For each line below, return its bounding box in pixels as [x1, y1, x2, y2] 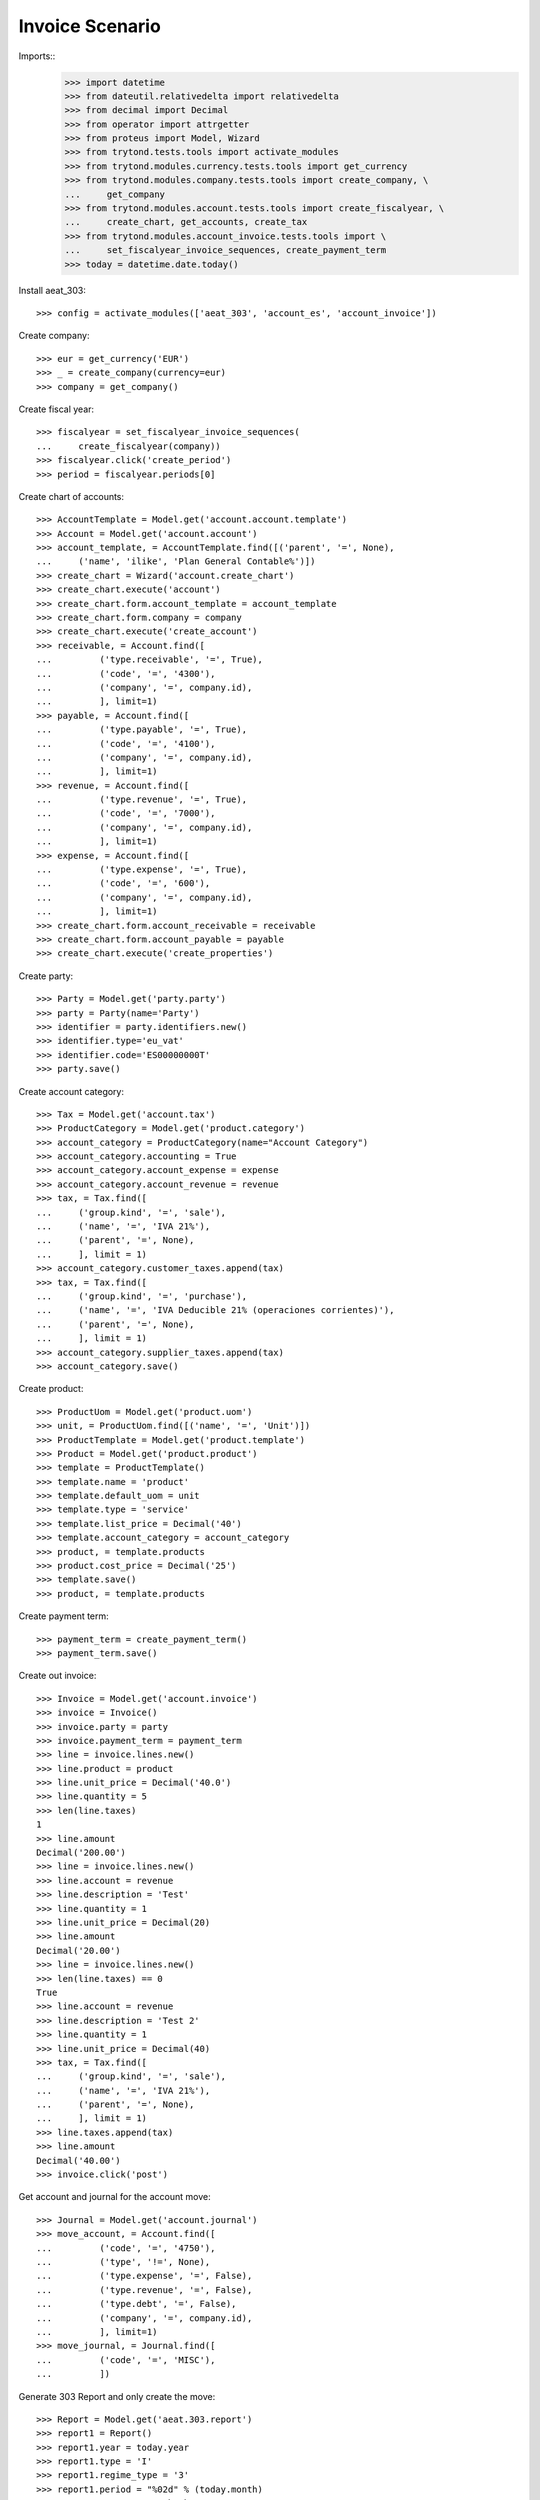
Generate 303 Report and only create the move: [18, 2390, 216, 2402]
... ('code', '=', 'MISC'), [36, 2354, 216, 2365]
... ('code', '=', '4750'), [36, 2242, 216, 2254]
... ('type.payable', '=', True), [36, 724, 248, 735]
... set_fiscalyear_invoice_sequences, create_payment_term [64, 245, 387, 256]
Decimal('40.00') [36, 2155, 121, 2166]
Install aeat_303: [18, 284, 87, 296]
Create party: [18, 970, 74, 982]
